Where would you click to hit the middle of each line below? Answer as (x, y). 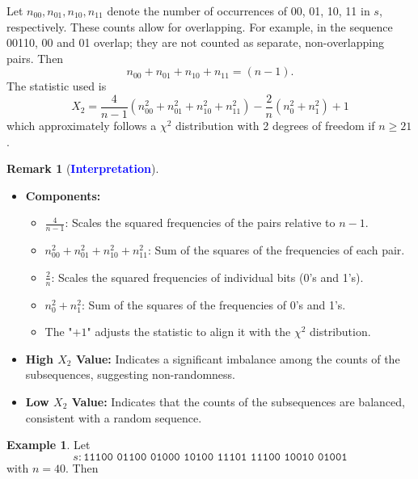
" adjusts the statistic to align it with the (189, 332)
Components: (63, 195)
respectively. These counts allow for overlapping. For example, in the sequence (200, 26)
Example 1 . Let (49, 445)
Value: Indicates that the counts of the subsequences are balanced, (238, 402)
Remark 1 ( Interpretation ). (83, 168)
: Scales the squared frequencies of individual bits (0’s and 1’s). (207, 277)
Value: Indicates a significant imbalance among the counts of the (238, 358)
